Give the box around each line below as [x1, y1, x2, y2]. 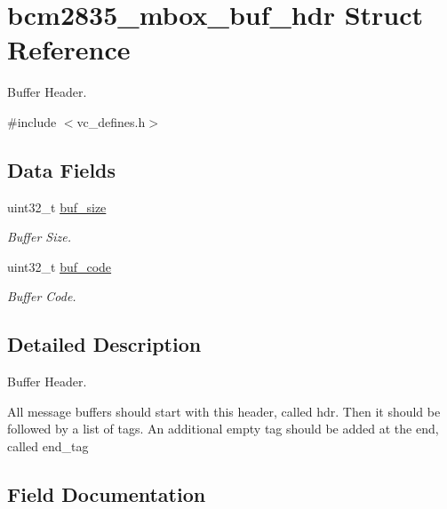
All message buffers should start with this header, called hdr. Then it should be [7, 402, 441, 420]
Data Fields [7, 155, 116, 183]
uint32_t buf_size [7, 197, 107, 216]
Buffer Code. [7, 287, 76, 306]
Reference [7, 31, 131, 68]
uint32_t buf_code [7, 257, 112, 275]
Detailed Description [7, 330, 202, 358]
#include [7, 112, 57, 131]
